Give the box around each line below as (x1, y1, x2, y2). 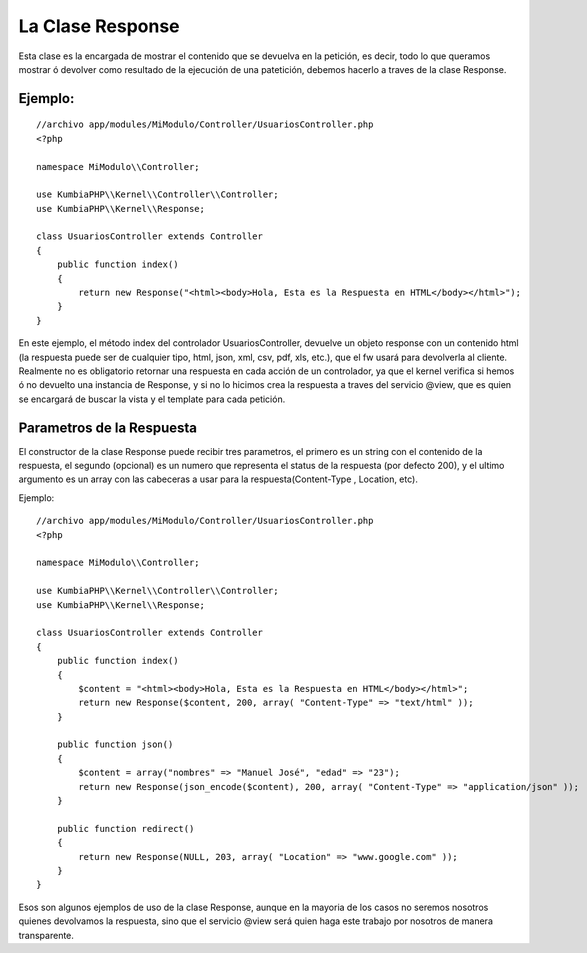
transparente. (18, 929, 75, 941)
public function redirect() (56, 823, 195, 834)
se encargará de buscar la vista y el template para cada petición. (18, 393, 286, 405)
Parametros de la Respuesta (18, 419, 197, 436)
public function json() (56, 739, 174, 750)
